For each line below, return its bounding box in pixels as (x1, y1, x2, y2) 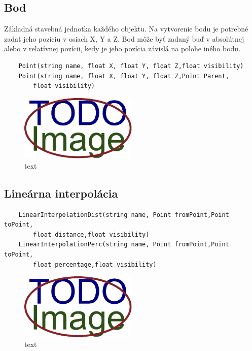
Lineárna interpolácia (4, 185, 118, 201)
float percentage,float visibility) (33, 261, 157, 268)
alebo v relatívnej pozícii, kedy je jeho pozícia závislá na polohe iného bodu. (4, 43, 241, 54)
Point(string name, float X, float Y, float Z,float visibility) (18, 62, 244, 70)
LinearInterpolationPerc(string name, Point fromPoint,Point (18, 241, 229, 248)
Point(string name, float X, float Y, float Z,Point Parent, (18, 72, 229, 80)
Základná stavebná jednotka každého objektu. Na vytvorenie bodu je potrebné (4, 23, 248, 34)
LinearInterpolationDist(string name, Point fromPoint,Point (18, 211, 229, 218)
